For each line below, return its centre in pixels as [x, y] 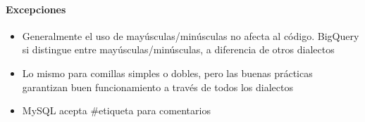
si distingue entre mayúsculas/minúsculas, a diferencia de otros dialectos [178, 49]
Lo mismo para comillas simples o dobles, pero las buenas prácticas [167, 73]
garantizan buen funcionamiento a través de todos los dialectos [158, 87]
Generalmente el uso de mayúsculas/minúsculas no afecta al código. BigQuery [191, 35]
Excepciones [36, 9]
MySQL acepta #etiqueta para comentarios [116, 110]
